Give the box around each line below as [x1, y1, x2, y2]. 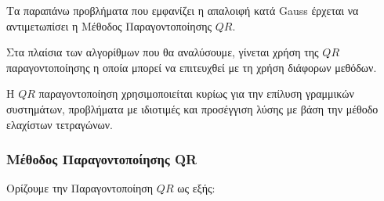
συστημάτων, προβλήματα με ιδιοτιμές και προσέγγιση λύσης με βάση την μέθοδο [6, 100, 379, 117]
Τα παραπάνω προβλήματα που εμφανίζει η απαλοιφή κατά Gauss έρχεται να [6, 2, 359, 18]
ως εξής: [177, 180, 216, 196]
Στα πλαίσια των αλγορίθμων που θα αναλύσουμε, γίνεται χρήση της [6, 44, 319, 60]
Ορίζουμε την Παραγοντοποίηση [6, 180, 154, 196]
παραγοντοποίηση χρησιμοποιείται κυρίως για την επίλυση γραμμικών [38, 85, 354, 102]
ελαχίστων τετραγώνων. [6, 116, 113, 132]
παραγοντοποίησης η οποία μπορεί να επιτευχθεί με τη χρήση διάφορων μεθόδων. [6, 59, 377, 75]
